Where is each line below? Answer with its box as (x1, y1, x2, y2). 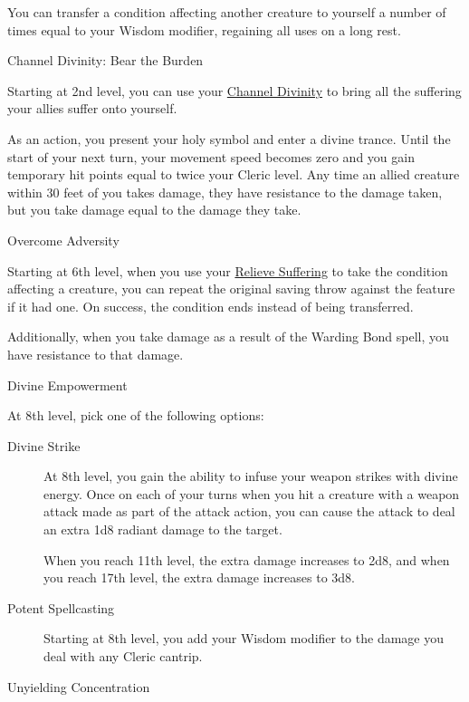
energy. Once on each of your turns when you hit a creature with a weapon (43, 484, 460, 503)
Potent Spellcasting (7, 598, 115, 617)
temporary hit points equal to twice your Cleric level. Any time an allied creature (7, 165, 460, 184)
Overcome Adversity (7, 230, 120, 249)
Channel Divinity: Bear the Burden (7, 51, 204, 70)
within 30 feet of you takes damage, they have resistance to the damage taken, (7, 182, 443, 201)
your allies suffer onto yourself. (7, 99, 177, 118)
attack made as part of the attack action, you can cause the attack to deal (43, 502, 455, 521)
